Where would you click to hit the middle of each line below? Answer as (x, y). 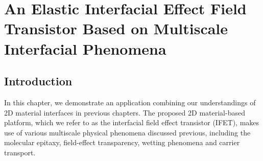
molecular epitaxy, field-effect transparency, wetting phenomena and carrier (122, 142)
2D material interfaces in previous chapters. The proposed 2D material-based (125, 112)
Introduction (38, 81)
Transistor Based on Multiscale (116, 28)
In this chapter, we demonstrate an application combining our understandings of (130, 102)
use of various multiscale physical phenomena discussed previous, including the (127, 132)
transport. (20, 152)
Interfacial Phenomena (85, 48)
